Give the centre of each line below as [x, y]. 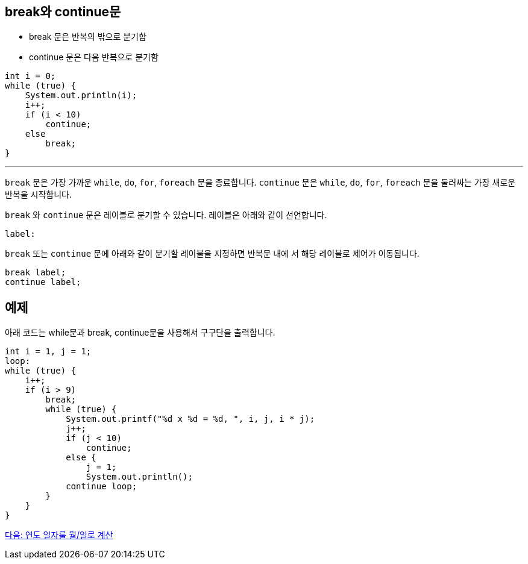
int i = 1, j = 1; [48, 352]
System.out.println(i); [81, 96]
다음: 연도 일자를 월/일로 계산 [59, 535]
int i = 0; [30, 76]
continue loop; [102, 487]
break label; [36, 273]
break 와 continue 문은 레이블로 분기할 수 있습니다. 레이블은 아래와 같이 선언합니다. [166, 215]
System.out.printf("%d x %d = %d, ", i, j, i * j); [190, 419]
